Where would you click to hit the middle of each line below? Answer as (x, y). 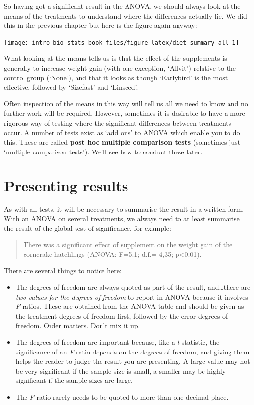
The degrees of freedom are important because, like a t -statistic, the (117, 342)
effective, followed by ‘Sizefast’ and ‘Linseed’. (71, 87)
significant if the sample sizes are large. (74, 380)
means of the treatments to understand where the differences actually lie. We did (126, 15)
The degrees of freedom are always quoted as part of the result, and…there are (133, 287)
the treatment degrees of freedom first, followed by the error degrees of (122, 316)
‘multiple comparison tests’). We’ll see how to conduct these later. (103, 151)
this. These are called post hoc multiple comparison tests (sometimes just (122, 142)
